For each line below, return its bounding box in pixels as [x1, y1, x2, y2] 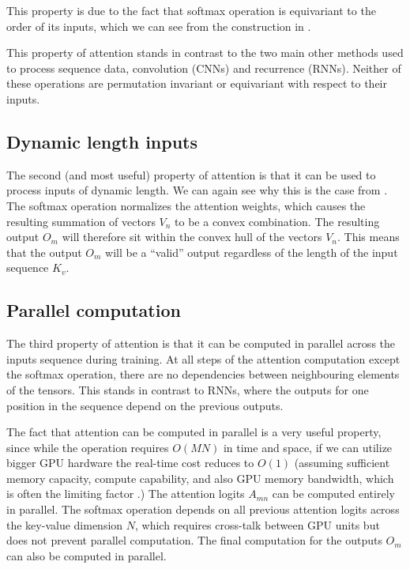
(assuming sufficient [294, 454, 390, 471]
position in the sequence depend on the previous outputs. [6, 397, 284, 413]
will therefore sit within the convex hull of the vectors [62, 228, 322, 245]
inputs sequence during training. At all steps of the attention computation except [6, 350, 401, 367]
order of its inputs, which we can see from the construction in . [6, 17, 311, 34]
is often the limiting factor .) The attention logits [6, 485, 245, 502]
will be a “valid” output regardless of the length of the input [105, 243, 398, 260]
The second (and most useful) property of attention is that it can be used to [6, 166, 376, 183]
